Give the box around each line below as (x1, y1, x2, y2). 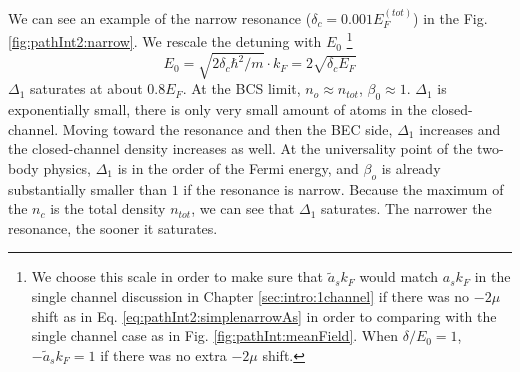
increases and (419, 118, 501, 139)
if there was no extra (100, 344, 227, 365)
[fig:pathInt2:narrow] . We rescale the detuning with (8, 31, 322, 52)
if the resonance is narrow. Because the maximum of (183, 178, 504, 199)
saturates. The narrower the (320, 198, 492, 219)
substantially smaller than (8, 178, 167, 199)
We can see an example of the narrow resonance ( (8, 7, 312, 28)
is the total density (50, 198, 166, 219)
